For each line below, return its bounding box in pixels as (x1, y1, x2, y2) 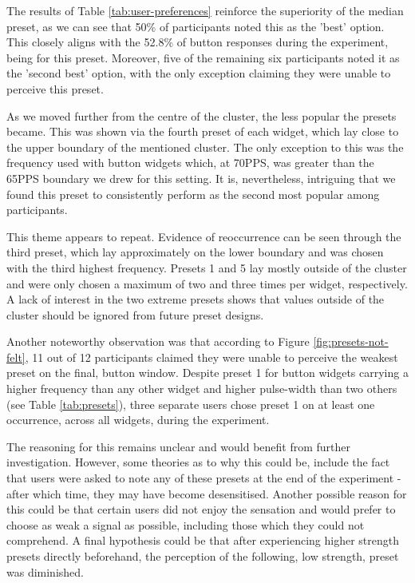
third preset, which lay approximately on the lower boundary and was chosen (6, 244, 384, 260)
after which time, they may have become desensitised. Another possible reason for (6, 485, 407, 502)
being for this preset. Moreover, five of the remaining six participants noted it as (6, 49, 400, 65)
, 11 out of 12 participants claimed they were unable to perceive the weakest (25, 348, 398, 365)
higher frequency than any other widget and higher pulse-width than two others (6, 380, 397, 397)
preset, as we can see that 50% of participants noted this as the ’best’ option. (6, 18, 385, 34)
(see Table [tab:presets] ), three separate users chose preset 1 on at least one (6, 395, 375, 412)
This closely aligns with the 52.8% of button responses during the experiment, (6, 34, 389, 50)
